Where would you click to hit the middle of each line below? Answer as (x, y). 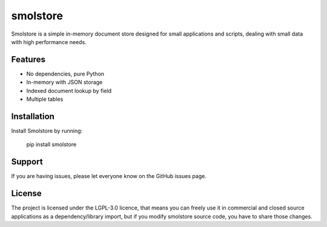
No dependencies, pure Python (65, 74)
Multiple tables (45, 99)
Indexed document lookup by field (69, 91)
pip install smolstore (51, 144)
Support (27, 162)
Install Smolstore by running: (47, 130)
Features (28, 59)
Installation (33, 116)
